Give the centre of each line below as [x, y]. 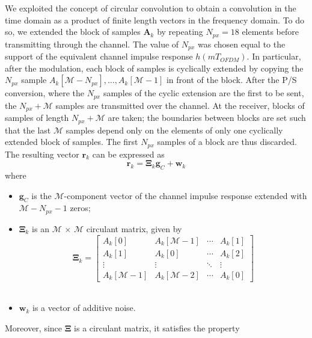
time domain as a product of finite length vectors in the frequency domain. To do [155, 20]
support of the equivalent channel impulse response [99, 56]
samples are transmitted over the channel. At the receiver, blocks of [180, 105]
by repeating [180, 32]
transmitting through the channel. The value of [92, 44]
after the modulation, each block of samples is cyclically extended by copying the [154, 68]
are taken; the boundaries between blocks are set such [207, 118]
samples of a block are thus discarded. [227, 142]
